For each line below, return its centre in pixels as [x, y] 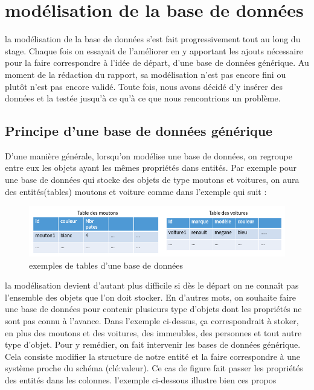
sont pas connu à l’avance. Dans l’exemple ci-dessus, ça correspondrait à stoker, [152, 321]
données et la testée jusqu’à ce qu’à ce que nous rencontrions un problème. [143, 98]
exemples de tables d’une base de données [106, 265]
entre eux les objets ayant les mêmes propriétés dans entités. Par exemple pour [151, 168]
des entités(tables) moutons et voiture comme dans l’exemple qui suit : [136, 191]
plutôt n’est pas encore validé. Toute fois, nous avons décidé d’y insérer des [144, 86]
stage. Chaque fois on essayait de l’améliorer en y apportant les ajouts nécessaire [154, 50]
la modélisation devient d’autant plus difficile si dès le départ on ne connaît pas [152, 285]
